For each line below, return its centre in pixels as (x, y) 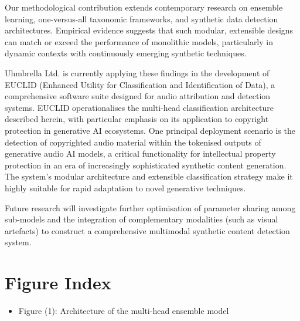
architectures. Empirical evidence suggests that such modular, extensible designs (149, 30)
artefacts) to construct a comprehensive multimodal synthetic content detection (147, 230)
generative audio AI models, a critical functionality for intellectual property (140, 153)
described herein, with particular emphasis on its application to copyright (137, 119)
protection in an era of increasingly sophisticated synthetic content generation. (146, 165)
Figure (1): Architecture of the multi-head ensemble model (124, 310)
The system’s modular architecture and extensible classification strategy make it (149, 176)
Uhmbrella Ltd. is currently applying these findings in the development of (137, 72)
